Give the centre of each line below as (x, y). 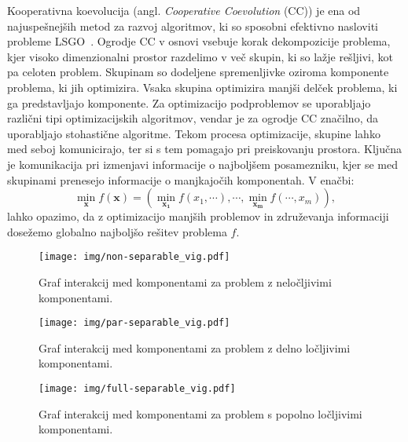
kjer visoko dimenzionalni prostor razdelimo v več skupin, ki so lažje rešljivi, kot (200, 56)
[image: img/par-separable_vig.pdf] (134, 323)
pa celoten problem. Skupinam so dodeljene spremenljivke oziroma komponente (198, 72)
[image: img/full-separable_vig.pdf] (137, 389)
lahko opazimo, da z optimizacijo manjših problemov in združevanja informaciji (198, 216)
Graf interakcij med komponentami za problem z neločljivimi (185, 281)
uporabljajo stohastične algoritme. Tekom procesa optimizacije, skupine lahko (194, 133)
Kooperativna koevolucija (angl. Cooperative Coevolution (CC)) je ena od (184, 10)
